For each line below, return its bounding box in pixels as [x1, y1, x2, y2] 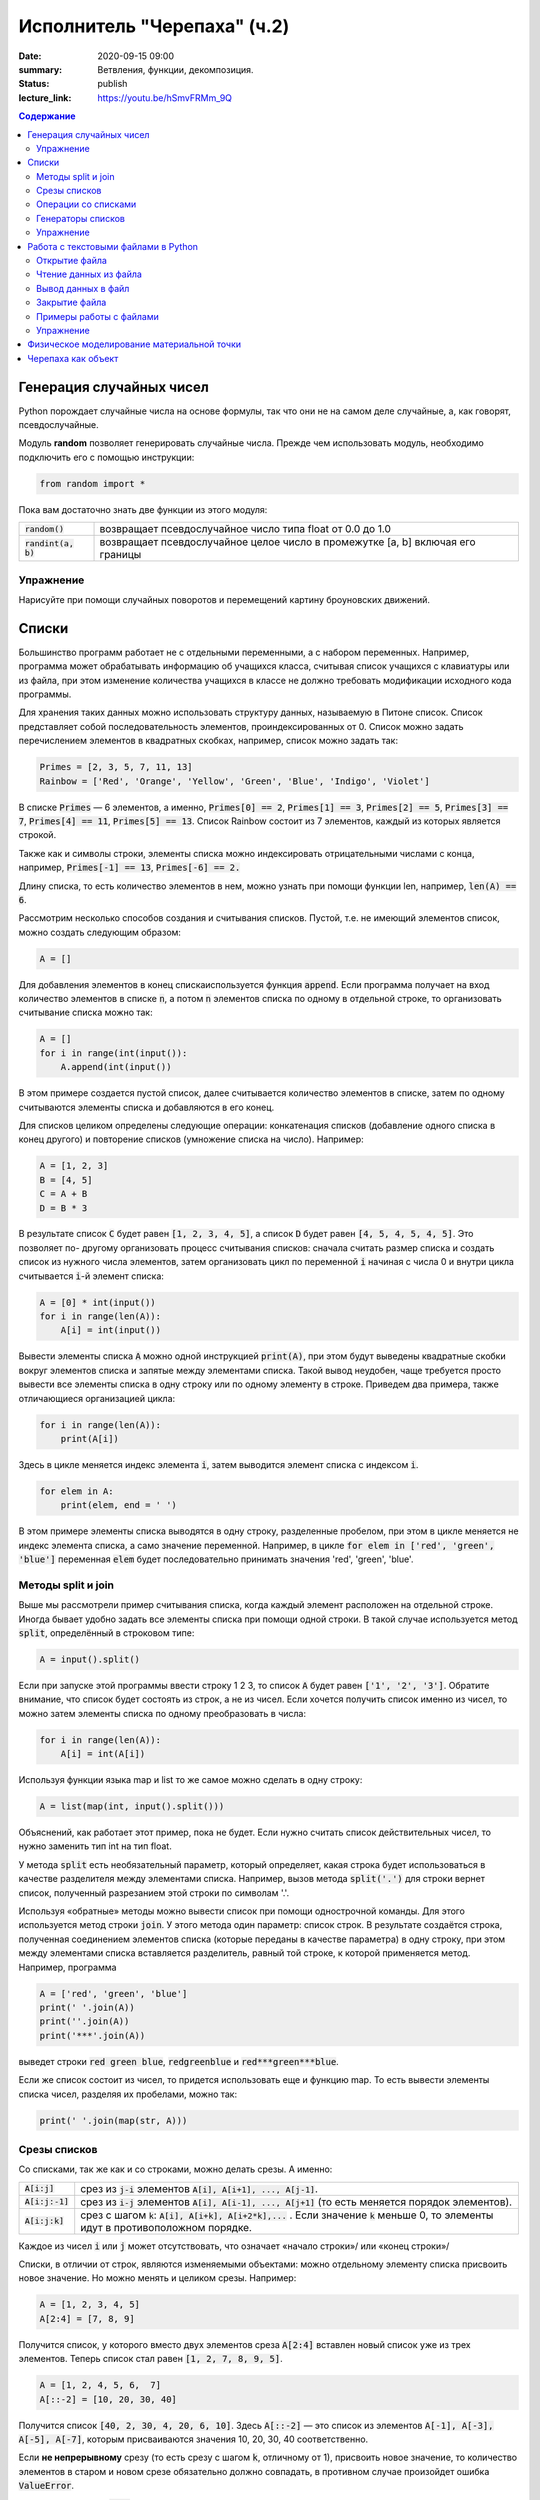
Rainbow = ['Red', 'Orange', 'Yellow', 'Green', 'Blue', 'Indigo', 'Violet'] [39, 775, 430, 787]
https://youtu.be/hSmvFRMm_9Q [97, 91, 233, 104]
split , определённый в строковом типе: [18, 1627, 195, 1639]
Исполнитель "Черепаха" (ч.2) [18, 15, 290, 37]
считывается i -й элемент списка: [18, 1270, 165, 1282]
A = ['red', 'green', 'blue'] [39, 1988, 188, 1999]
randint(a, [24, 538, 75, 549]
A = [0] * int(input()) [39, 1296, 157, 1308]
